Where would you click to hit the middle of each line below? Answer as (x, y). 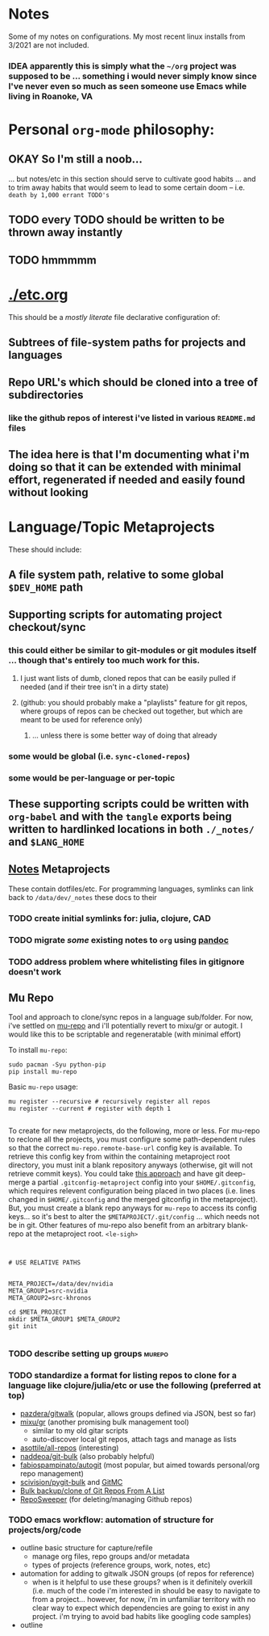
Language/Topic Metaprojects (112, 527)
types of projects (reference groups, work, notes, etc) (121, 1565)
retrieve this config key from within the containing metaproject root (120, 1157)
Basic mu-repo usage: (43, 1087)
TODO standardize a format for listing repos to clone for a (123, 1376)
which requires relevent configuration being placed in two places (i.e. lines (132, 1191)
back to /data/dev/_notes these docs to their (83, 897)
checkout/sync (47, 627)
